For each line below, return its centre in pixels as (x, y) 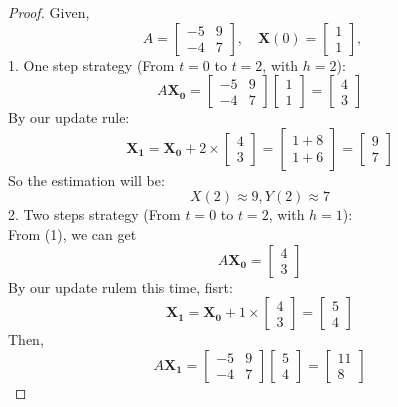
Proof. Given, (49, 12)
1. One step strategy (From (91, 64)
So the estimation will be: (86, 179)
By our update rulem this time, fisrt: (120, 286)
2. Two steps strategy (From (94, 214)
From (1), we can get (72, 233)
